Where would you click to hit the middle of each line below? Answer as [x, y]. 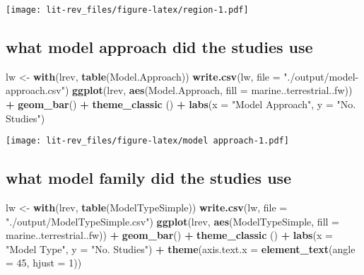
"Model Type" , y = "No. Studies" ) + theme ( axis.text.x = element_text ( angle [181, 248]
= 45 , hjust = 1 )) [44, 263]
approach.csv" [35, 90]
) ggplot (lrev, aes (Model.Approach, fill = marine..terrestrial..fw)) [209, 90]
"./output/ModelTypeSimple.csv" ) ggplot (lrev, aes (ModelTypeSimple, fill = [172, 221]
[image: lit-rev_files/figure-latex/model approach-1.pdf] [147, 141]
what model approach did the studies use [159, 47]
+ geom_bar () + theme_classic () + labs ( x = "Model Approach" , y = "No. [181, 104]
